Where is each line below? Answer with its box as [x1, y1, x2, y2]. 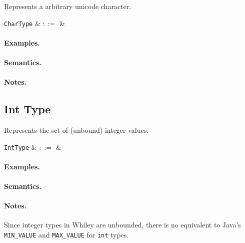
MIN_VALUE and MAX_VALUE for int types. [4, 229, 129, 240]
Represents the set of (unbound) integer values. [4, 125, 149, 135]
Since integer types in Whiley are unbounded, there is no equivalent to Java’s [4, 219, 241, 230]
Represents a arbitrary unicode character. [4, 1, 131, 11]
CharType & [4, 18, 40, 28]
